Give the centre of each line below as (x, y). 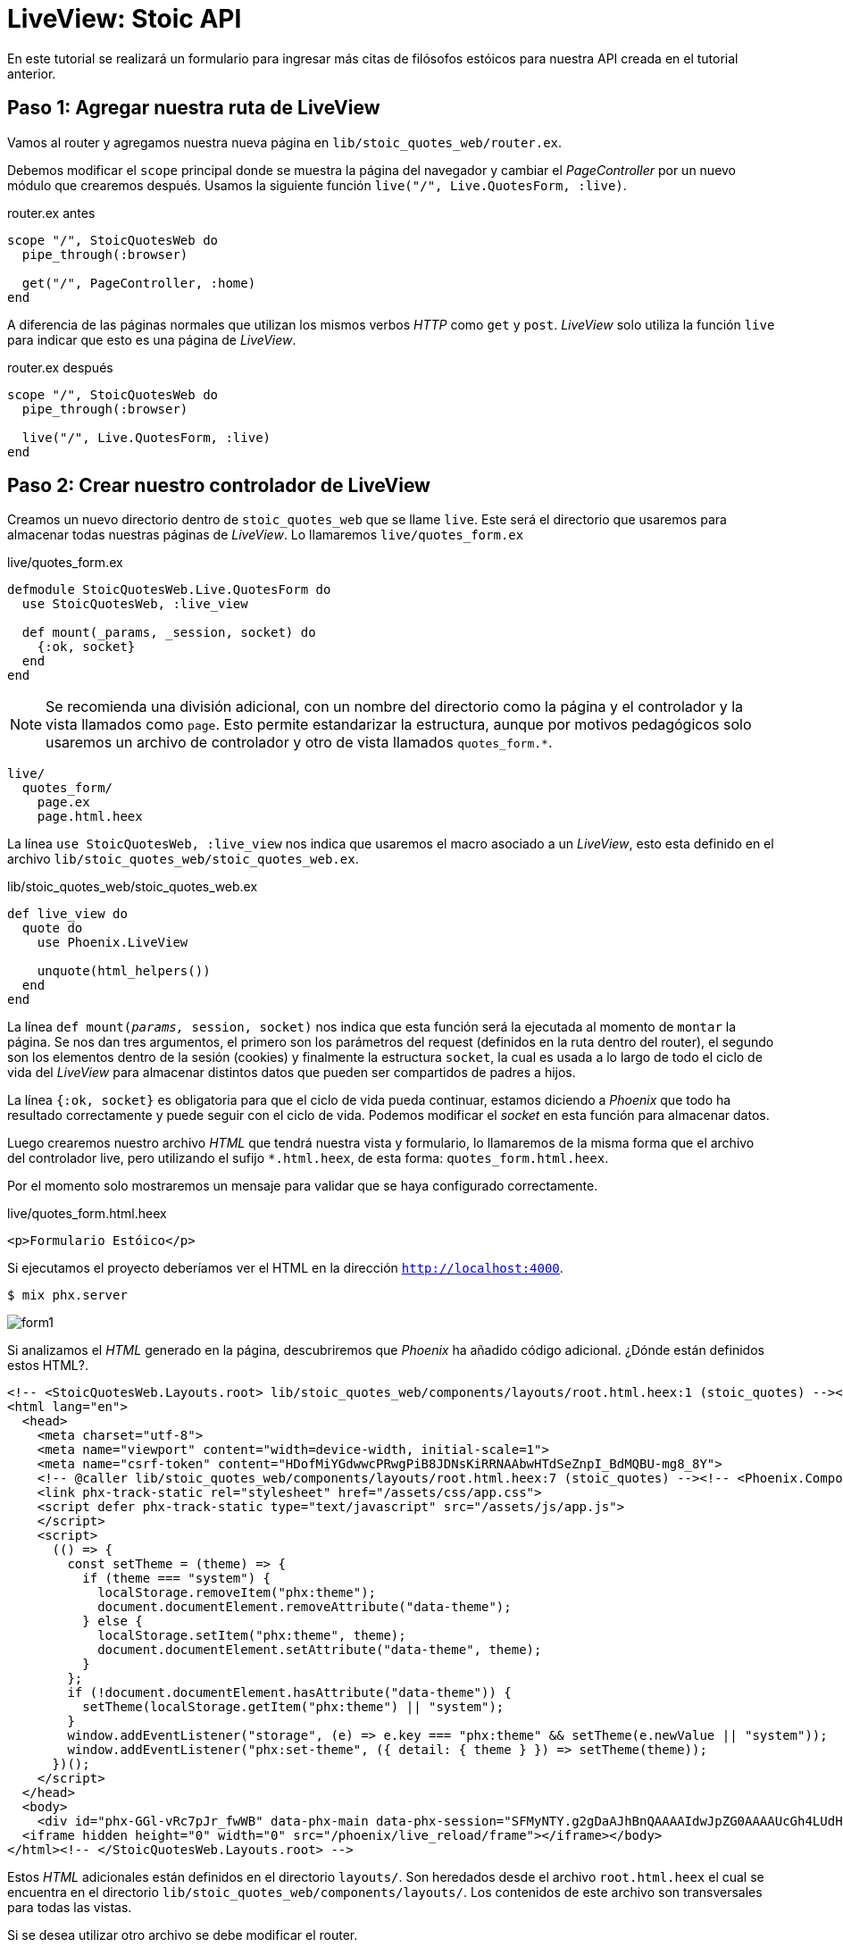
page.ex (63, 802)
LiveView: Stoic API (125, 19)
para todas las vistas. (70, 1908)
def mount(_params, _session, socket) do (169, 633)
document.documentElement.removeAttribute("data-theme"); (305, 1607)
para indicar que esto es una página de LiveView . (152, 339)
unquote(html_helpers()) (124, 971)
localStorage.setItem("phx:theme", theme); (252, 1636)
